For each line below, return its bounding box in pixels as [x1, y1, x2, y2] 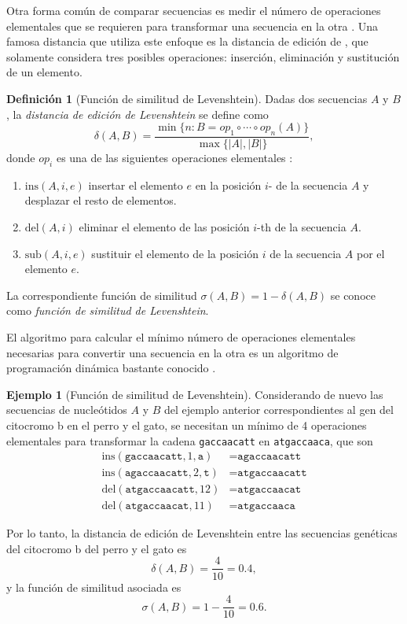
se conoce [330, 286, 376, 303]
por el [357, 245, 385, 261]
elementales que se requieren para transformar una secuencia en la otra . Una [6, 17, 379, 34]
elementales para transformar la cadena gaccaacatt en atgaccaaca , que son [6, 432, 373, 449]
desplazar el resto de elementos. [24, 192, 177, 209]
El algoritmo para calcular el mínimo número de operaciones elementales [6, 328, 356, 345]
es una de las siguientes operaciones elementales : [56, 149, 293, 165]
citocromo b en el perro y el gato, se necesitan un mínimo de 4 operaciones [6, 416, 367, 433]
